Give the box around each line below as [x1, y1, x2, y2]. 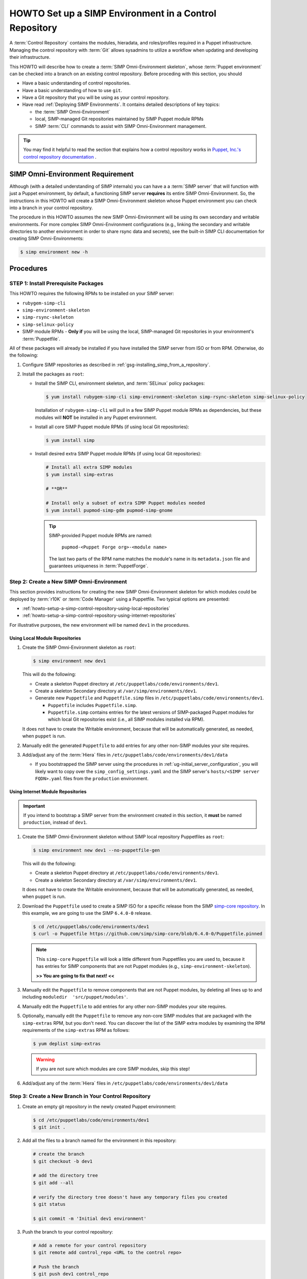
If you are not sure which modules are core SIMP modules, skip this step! [36, 1066, 190, 1072]
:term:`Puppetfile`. [22, 336, 61, 342]
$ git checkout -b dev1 [33, 1158, 93, 1164]
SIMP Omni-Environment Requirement [9, 169, 134, 179]
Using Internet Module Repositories [9, 788, 87, 795]
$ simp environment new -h [20, 249, 88, 255]
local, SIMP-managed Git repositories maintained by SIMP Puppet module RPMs [35, 116, 204, 122]
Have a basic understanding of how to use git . [22, 87, 122, 93]
